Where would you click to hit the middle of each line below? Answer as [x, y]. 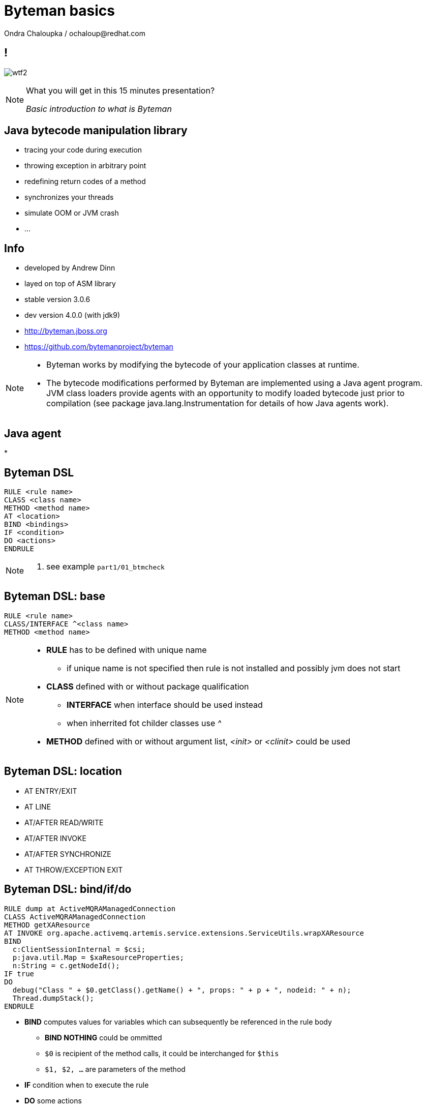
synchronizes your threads [69, 197]
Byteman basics [59, 11]
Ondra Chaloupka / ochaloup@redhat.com [75, 33]
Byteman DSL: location [63, 771]
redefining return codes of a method [85, 182]
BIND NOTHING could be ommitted [103, 1037]
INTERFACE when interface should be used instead [165, 705]
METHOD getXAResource [47, 925]
